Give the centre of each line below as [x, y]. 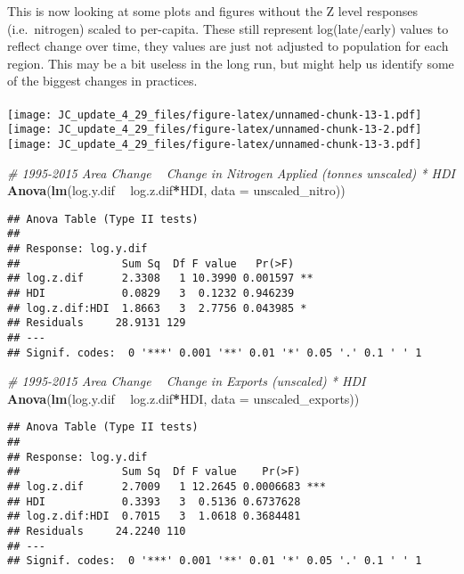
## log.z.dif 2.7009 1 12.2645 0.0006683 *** [167, 487]
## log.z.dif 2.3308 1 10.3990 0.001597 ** [160, 279]
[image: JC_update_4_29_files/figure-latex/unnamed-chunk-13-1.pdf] [215, 115]
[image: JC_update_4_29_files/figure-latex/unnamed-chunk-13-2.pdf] [215, 130]
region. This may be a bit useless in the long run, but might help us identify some [231, 63]
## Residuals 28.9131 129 [97, 323]
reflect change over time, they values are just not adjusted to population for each [228, 46]
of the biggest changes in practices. [102, 81]
